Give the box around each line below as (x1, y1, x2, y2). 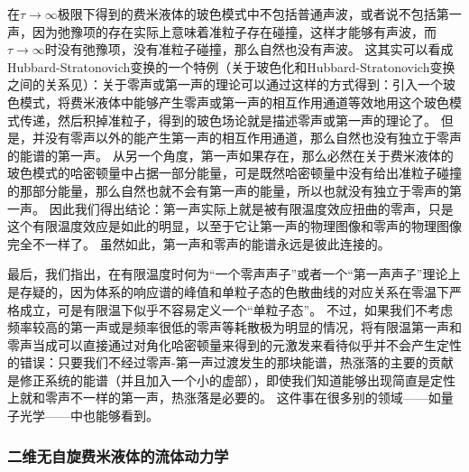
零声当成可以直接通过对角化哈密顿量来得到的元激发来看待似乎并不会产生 (7, 335, 437, 354)
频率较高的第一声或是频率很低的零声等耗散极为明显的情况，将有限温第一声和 (7, 318, 462, 337)
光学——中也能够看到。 (19, 406, 159, 425)
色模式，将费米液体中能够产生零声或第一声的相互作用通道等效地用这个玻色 (7, 92, 449, 111)
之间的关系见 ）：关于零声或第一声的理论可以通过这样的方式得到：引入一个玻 (7, 75, 455, 94)
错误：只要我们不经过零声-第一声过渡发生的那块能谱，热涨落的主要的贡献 (19, 353, 454, 372)
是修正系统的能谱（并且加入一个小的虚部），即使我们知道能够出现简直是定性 (7, 370, 455, 389)
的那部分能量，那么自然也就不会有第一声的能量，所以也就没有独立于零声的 (7, 180, 449, 199)
